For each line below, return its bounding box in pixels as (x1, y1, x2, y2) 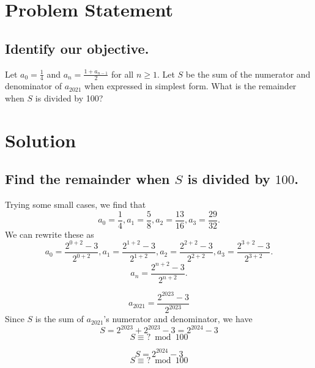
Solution (5, 127, 76, 152)
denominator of (5, 79, 62, 92)
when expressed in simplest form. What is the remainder (84, 79, 297, 92)
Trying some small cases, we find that (5, 198, 146, 211)
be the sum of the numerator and (185, 67, 311, 80)
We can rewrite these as (5, 227, 94, 240)
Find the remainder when (5, 169, 170, 188)
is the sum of (35, 312, 84, 325)
